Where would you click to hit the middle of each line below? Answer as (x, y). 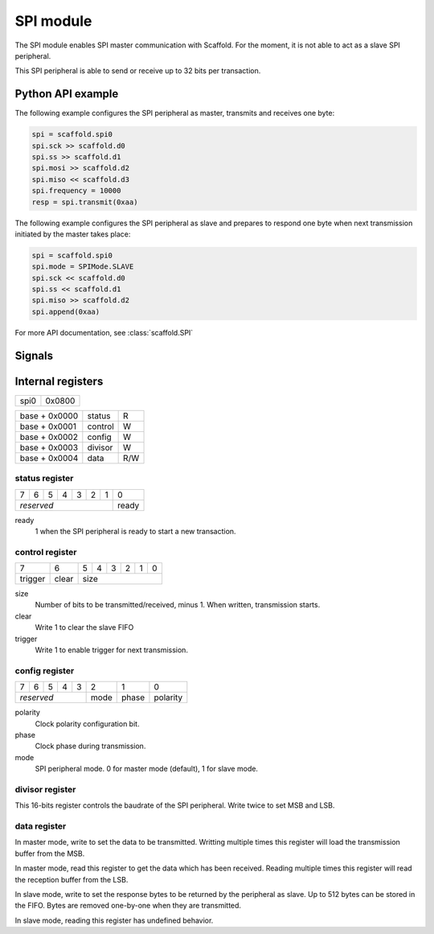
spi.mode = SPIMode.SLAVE (83, 267)
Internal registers (59, 381)
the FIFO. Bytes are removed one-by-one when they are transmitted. (128, 906)
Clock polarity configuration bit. (87, 723)
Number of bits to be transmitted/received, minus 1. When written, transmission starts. (178, 605)
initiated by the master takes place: (73, 234)
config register (45, 670)
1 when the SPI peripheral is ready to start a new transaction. (135, 531)
